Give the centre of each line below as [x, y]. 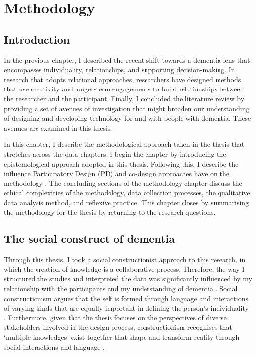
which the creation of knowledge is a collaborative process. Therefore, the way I [124, 269]
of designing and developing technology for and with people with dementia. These [128, 118]
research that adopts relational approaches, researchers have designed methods [123, 79]
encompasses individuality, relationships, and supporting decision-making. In [120, 69]
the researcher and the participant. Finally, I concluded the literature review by [124, 98]
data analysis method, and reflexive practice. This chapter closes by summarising [127, 202]
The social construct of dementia [89, 239]
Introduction [37, 39]
